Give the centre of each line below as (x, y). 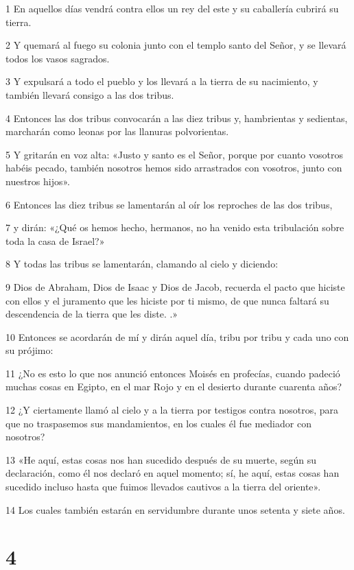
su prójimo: (29, 350)
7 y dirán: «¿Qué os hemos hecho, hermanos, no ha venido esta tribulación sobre (175, 227)
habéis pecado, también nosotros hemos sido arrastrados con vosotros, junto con (174, 168)
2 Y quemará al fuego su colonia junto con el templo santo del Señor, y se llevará (176, 45)
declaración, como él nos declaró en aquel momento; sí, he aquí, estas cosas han (173, 473)
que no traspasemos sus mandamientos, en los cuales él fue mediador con (158, 423)
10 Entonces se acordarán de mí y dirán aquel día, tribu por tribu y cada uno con (177, 336)
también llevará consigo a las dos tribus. (90, 94)
